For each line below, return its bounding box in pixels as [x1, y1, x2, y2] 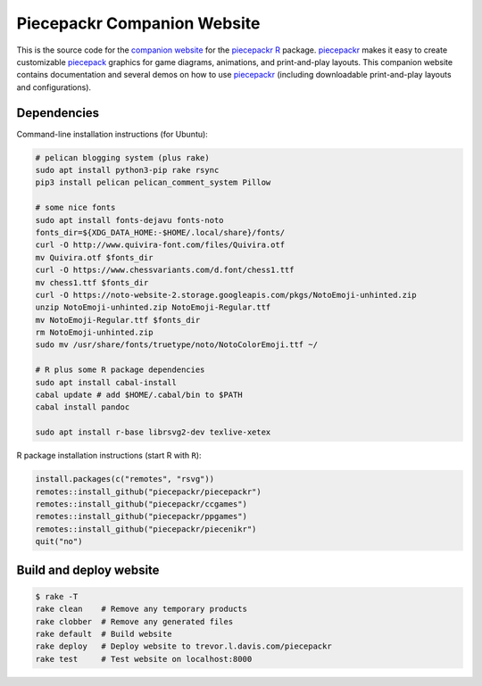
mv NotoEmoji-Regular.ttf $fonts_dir [35, 315, 201, 325]
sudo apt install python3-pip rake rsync [35, 165, 220, 175]
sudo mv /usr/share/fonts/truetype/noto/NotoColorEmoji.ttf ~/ [35, 340, 319, 350]
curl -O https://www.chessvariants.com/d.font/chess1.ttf [35, 265, 295, 276]
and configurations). [16, 81, 92, 93]
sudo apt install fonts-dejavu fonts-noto [35, 215, 224, 225]
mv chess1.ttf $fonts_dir [35, 277, 149, 287]
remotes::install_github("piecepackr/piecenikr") [35, 524, 257, 534]
